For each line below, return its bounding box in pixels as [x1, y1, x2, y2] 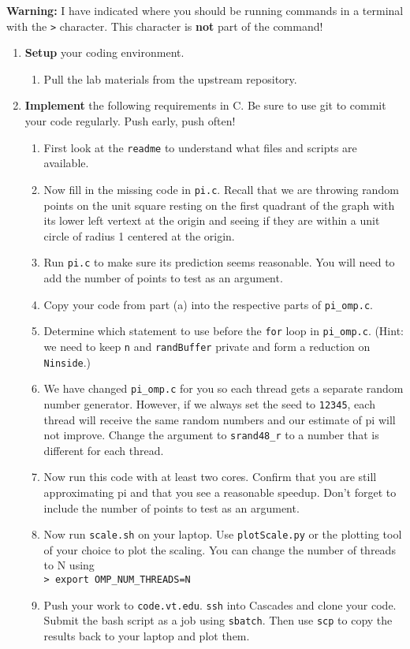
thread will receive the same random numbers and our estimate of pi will [43, 411, 396, 427]
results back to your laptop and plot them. [43, 627, 250, 643]
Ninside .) [43, 353, 91, 370]
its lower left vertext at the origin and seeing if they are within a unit [43, 212, 380, 229]
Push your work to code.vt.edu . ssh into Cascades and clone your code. [43, 596, 397, 613]
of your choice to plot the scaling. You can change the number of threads [43, 541, 396, 558]
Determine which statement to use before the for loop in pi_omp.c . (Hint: [43, 323, 404, 339]
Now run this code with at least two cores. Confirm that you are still [43, 468, 377, 485]
